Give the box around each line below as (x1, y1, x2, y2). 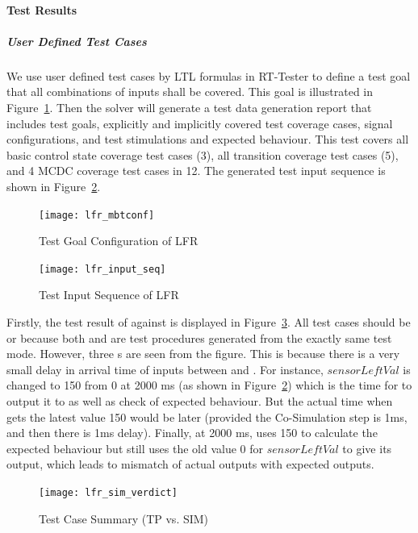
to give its (342, 439, 392, 456)
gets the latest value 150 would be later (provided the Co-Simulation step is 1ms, (6, 408, 408, 425)
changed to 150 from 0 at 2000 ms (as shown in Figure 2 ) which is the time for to (6, 377, 412, 394)
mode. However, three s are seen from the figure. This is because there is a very (6, 345, 400, 362)
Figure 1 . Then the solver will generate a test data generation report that (6, 98, 372, 115)
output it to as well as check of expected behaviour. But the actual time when (6, 392, 393, 409)
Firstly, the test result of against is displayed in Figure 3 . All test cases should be (6, 314, 411, 330)
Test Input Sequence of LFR (39, 286, 179, 303)
